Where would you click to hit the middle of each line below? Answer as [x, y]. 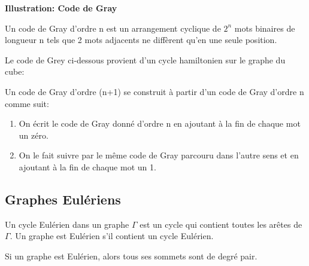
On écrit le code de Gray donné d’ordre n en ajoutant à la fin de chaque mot [160, 123]
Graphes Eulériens [63, 199]
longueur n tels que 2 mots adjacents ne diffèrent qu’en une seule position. [141, 40]
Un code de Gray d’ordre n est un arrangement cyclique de [113, 28]
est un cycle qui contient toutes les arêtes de [221, 224]
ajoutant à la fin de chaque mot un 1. [87, 166]
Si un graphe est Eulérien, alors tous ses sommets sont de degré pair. [131, 256]
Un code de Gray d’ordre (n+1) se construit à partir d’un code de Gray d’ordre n [154, 91]
